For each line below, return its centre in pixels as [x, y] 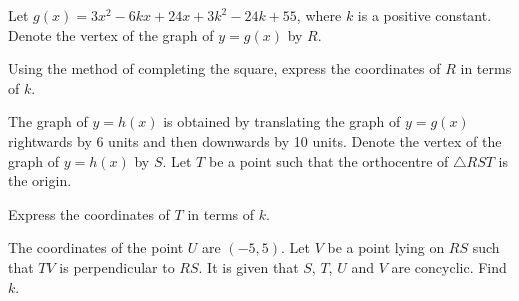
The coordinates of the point [96, 247]
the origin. [40, 180]
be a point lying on [386, 247]
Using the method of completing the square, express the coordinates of [224, 68]
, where [319, 15]
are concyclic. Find [449, 266]
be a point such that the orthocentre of [328, 160]
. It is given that [248, 266]
